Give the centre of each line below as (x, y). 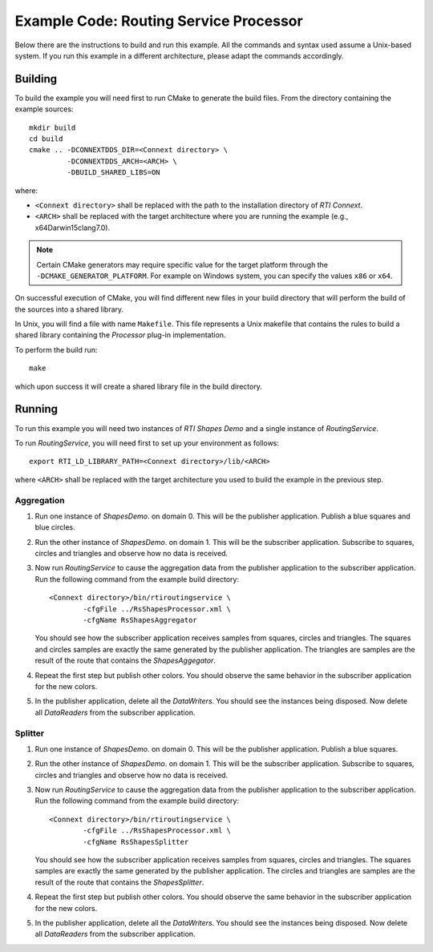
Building (36, 79)
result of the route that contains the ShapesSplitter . (119, 882)
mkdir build (53, 127)
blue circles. (55, 527)
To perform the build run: (56, 349)
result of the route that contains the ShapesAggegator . (125, 660)
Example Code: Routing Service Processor (159, 21)
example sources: (44, 109)
